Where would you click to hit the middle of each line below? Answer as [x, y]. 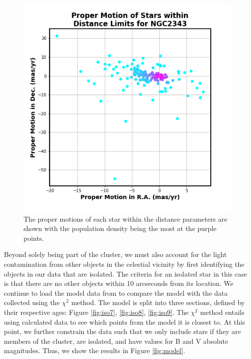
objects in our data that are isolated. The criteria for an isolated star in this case [125, 273]
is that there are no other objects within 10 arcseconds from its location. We [119, 283]
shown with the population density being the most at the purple [120, 228]
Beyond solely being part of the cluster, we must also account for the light [115, 254]
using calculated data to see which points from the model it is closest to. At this [125, 321]
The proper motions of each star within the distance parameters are [125, 218]
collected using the [32, 302]
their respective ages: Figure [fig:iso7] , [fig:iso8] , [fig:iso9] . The [96, 312]
